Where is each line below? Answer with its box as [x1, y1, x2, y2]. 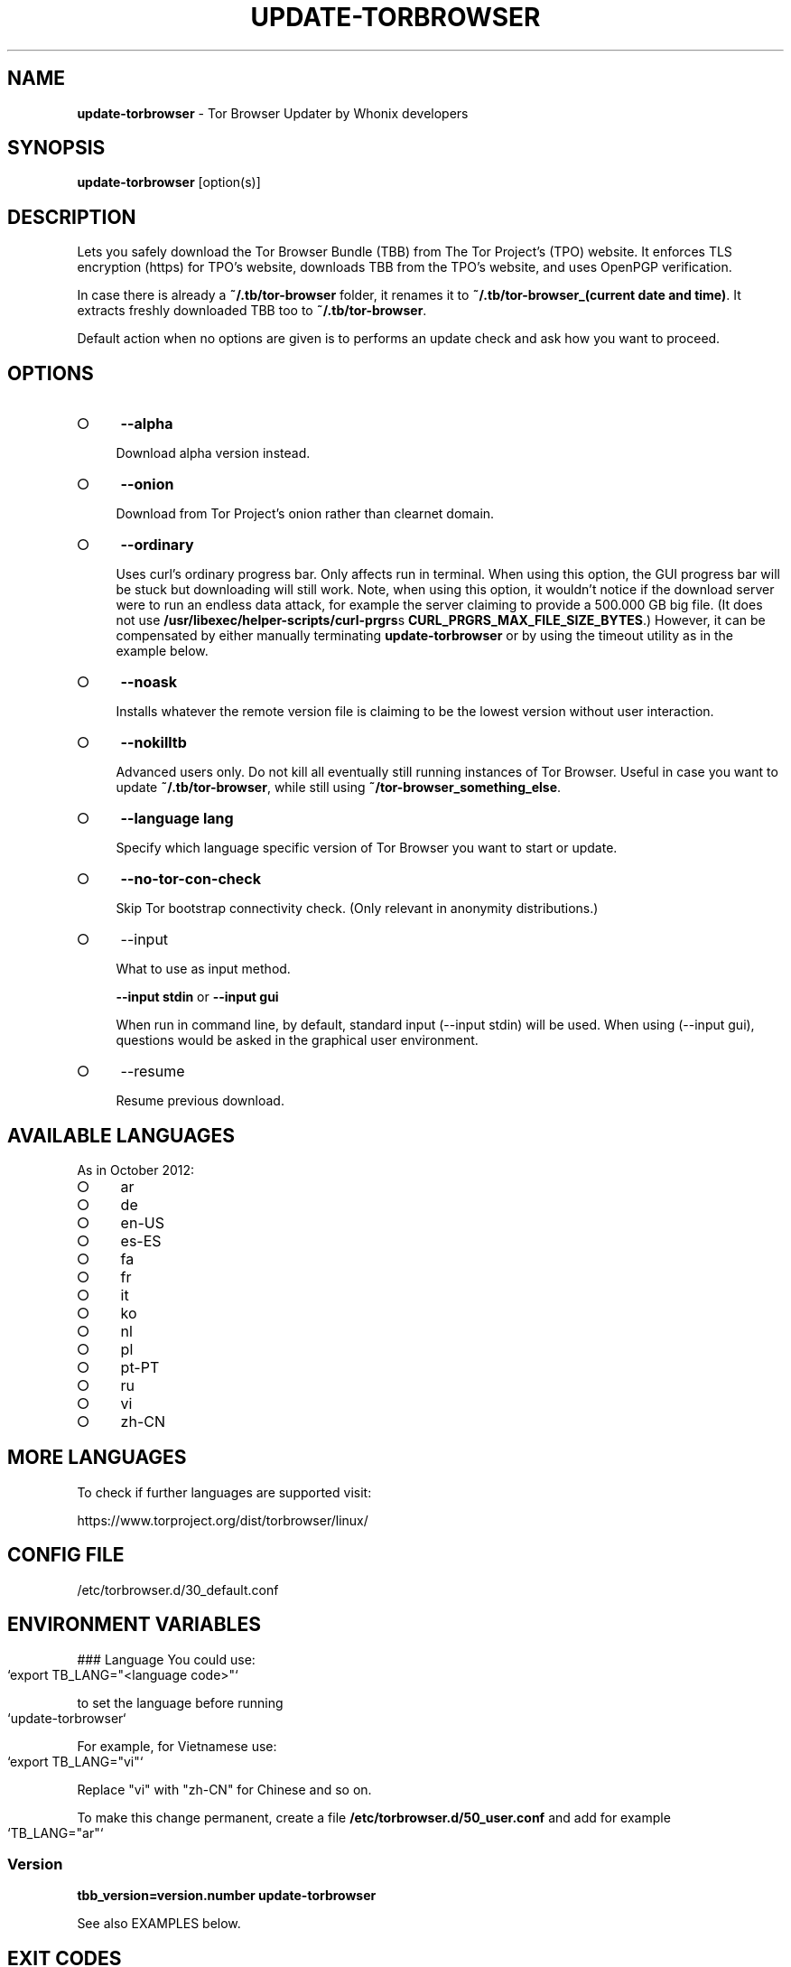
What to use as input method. [116, 961, 291, 977]
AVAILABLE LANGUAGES [7, 1123, 235, 1147]
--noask [120, 673, 177, 692]
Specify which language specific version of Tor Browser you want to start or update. [116, 840, 618, 856]
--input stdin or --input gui [116, 989, 279, 1005]
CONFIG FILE [7, 1543, 125, 1567]
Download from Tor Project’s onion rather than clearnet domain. [116, 506, 495, 522]
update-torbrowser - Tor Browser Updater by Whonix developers [77, 105, 469, 121]
